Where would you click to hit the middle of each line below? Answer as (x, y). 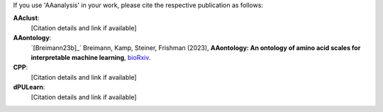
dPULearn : (29, 87)
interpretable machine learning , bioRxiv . (91, 57)
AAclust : (26, 18)
